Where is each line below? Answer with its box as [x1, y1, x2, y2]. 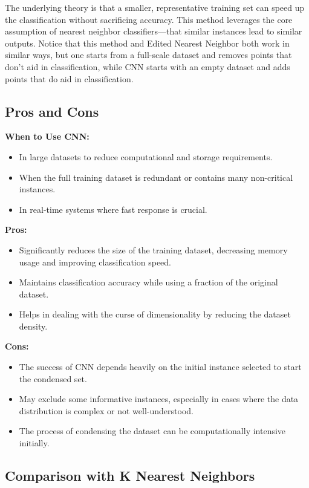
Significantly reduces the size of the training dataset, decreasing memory [19, 243, 288, 256]
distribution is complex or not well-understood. [19, 404, 194, 417]
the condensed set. [19, 372, 87, 385]
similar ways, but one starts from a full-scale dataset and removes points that [5, 48, 292, 61]
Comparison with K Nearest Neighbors [5, 466, 255, 485]
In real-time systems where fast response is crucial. [19, 203, 207, 215]
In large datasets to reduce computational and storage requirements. [19, 150, 273, 163]
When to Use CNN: [5, 130, 89, 143]
